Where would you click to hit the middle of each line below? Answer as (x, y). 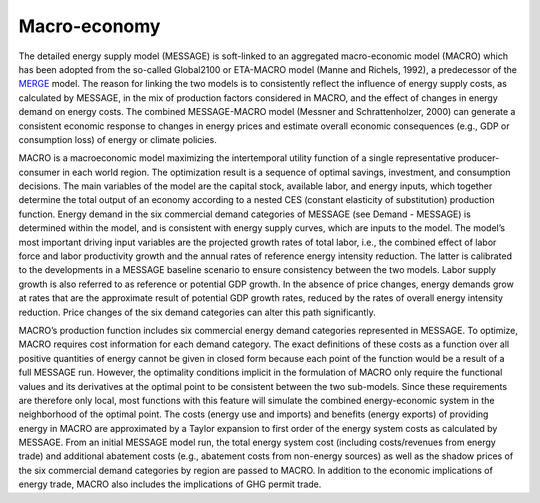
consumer (39, 172)
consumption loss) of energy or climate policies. (117, 139)
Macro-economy (89, 26)
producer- (478, 158)
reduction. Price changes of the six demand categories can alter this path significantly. (197, 312)
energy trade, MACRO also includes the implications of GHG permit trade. (170, 484)
